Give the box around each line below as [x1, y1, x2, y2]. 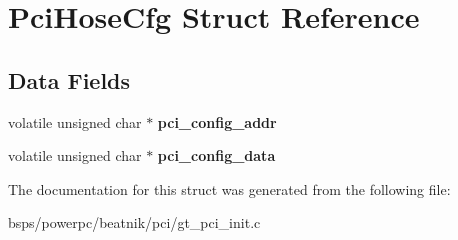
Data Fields [8, 64, 131, 95]
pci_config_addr [157, 111, 277, 132]
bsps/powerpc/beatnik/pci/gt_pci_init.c [8, 212, 261, 233]
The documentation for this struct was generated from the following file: [8, 178, 451, 199]
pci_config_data [157, 145, 276, 166]
